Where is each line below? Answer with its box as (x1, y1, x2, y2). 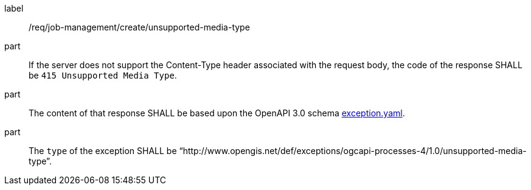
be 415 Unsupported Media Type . (29, 70, 177, 80)
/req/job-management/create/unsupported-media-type (29, 22, 250, 32)
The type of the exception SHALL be (29, 146, 177, 156)
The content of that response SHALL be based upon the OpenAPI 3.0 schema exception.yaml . (29, 108, 405, 118)
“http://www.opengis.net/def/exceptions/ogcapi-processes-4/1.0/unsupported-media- (179, 146, 527, 156)
